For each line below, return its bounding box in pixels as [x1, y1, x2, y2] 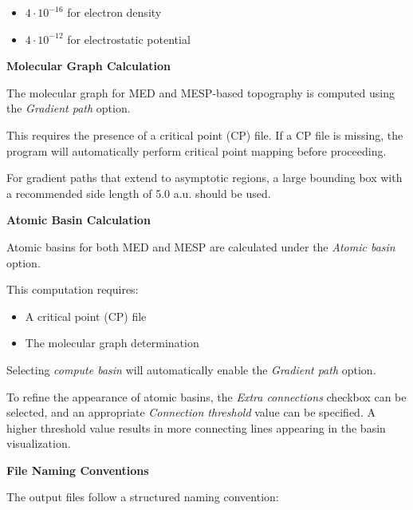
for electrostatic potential [67, 30, 191, 47]
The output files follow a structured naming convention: [6, 488, 279, 505]
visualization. [6, 435, 71, 452]
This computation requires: [6, 281, 139, 298]
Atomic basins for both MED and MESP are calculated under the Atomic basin [6, 238, 395, 255]
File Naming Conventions [6, 461, 149, 478]
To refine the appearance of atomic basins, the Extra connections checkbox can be [6, 388, 407, 405]
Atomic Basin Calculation [6, 212, 151, 228]
